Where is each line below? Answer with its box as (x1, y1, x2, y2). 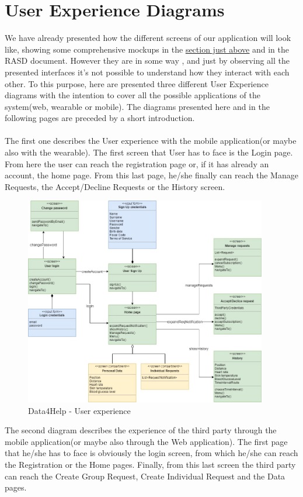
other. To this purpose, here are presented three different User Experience (5, 77, 269, 89)
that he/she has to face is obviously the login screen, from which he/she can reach (5, 447, 298, 459)
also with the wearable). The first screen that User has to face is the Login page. (5, 146, 293, 158)
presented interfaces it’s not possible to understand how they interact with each (5, 65, 290, 78)
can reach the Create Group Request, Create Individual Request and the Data (5, 470, 285, 482)
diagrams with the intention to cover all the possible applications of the (5, 89, 260, 101)
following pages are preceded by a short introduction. (5, 112, 195, 124)
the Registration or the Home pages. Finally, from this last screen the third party (5, 458, 296, 470)
